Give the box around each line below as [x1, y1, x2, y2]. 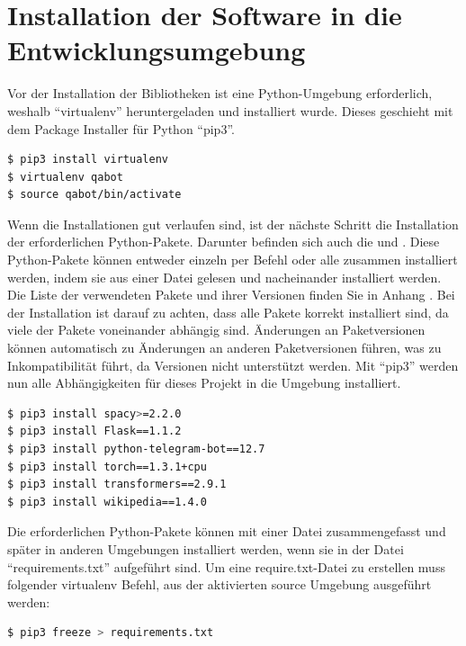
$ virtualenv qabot [7, 170, 123, 184]
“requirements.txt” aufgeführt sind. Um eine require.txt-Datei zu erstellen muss [7, 557, 445, 576]
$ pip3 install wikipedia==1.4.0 [7, 495, 207, 508]
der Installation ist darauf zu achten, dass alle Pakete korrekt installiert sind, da [7, 302, 449, 321]
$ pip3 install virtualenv [7, 153, 168, 166]
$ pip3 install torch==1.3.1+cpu [7, 460, 207, 473]
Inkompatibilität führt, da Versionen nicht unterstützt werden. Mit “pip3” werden [7, 355, 459, 374]
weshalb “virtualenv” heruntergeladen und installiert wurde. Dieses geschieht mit [7, 101, 453, 120]
